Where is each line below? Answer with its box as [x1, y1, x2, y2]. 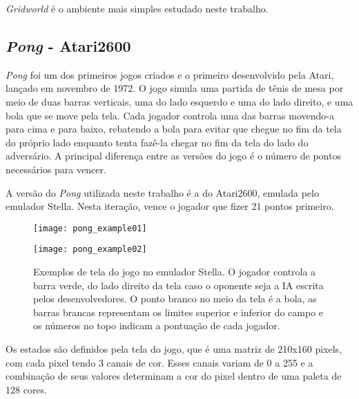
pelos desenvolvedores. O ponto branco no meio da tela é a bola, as [33, 291, 317, 306]
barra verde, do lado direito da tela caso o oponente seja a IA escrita [33, 278, 324, 292]
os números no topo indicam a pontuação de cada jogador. [33, 318, 280, 333]
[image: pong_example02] [33, 244, 147, 255]
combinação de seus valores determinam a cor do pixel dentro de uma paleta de [6, 369, 342, 383]
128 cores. [6, 382, 47, 396]
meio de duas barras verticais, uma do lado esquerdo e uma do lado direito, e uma [6, 94, 353, 108]
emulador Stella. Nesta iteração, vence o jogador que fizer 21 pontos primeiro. [6, 199, 334, 213]
